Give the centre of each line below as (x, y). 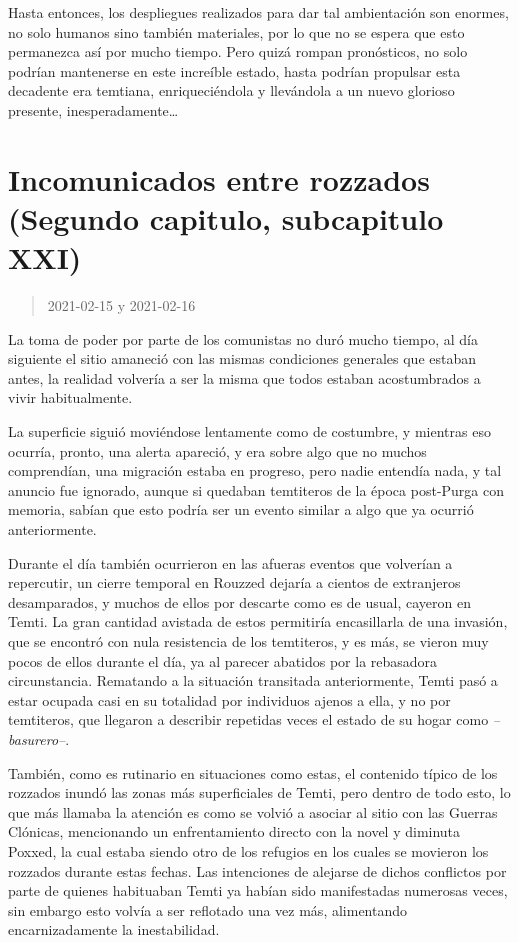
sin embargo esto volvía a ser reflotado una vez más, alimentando (207, 909)
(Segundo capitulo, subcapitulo (226, 217)
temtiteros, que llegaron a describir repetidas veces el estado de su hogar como (248, 719)
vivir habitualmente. (70, 397)
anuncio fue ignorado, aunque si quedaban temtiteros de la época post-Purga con (256, 489)
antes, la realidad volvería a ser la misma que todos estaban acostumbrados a (244, 377)
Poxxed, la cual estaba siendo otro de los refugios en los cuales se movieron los (248, 850)
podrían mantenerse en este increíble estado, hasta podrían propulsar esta (234, 70)
